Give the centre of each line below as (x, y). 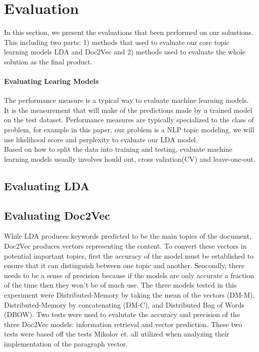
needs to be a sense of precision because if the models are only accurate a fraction (129, 275)
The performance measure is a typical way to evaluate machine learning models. (127, 100)
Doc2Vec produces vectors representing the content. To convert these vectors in (126, 246)
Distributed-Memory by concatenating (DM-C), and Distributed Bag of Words (124, 304)
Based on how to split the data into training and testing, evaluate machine (118, 149)
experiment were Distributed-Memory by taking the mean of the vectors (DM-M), (129, 295)
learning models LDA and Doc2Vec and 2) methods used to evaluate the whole (125, 52)
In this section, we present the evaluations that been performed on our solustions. (129, 32)
